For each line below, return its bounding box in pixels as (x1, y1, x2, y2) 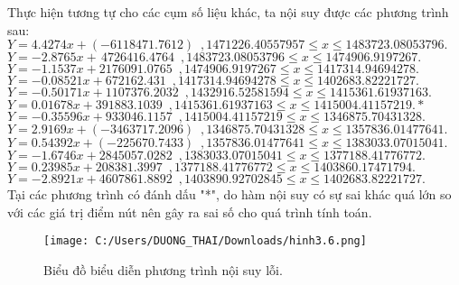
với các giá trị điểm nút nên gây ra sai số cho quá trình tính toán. (7, 202, 372, 221)
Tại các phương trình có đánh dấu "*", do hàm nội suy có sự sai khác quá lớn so (7, 185, 452, 204)
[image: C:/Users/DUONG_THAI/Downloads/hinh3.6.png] (43, 234, 367, 248)
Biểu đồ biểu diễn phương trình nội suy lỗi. (43, 261, 283, 280)
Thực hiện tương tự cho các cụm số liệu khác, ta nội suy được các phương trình (7, 3, 449, 21)
